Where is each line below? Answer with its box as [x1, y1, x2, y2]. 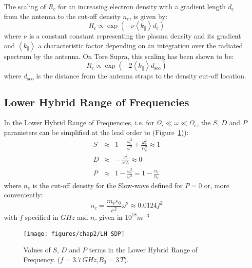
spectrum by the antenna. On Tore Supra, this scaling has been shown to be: [4, 51, 234, 61]
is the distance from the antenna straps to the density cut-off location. [36, 71, 246, 81]
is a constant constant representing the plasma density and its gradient [29, 31, 241, 41]
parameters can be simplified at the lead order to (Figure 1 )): [4, 127, 189, 137]
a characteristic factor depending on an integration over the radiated [38, 40, 243, 50]
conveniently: [4, 190, 43, 200]
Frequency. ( [23, 254, 60, 264]
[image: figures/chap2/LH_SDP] [23, 230, 125, 238]
